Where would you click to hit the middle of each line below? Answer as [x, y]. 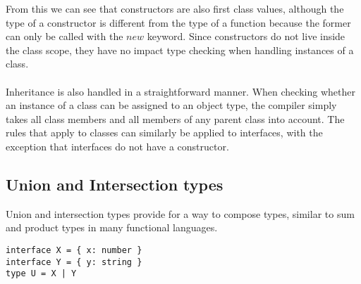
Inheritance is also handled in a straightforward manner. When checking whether [180, 91]
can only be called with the [65, 36]
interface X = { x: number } [74, 250]
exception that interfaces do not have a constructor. [117, 146]
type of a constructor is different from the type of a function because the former [178, 22]
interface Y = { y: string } [74, 262]
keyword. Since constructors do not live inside [246, 36]
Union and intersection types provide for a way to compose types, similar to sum [180, 213]
